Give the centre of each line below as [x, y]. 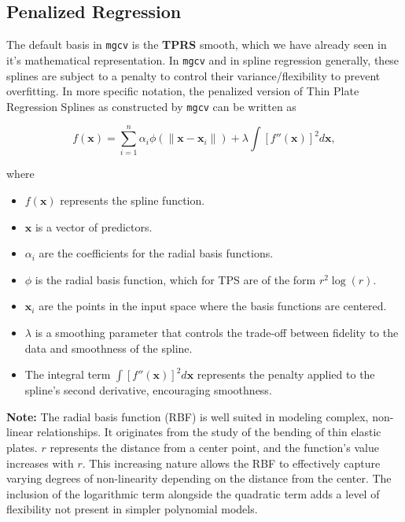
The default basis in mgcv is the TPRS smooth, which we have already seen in [197, 44]
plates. [22, 448]
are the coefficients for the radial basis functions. [156, 253]
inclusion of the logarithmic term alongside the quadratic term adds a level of [193, 493]
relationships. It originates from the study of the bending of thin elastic [209, 432]
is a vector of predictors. [94, 226]
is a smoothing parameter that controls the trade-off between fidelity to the [217, 333]
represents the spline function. [133, 200]
